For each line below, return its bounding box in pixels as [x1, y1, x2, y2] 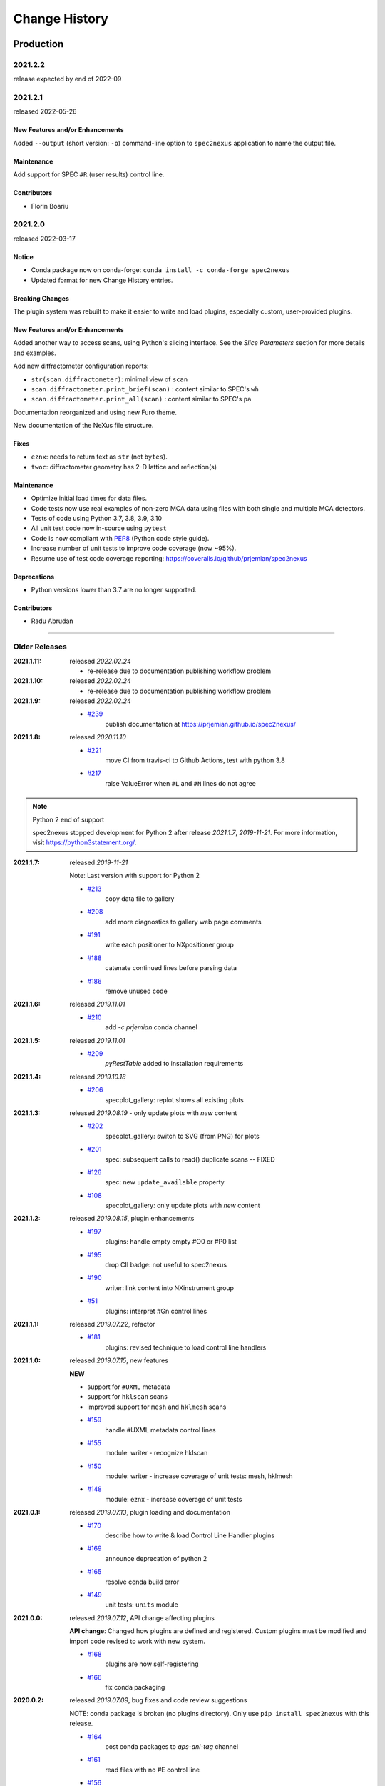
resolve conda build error [105, 1577, 180, 1586]
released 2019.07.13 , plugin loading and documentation [69, 1508, 231, 1517]
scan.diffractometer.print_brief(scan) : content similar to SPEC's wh [31, 384, 260, 393]
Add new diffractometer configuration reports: [13, 361, 149, 371]
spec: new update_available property [105, 1178, 225, 1187]
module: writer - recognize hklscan [105, 1449, 208, 1457]
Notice [13, 252, 34, 261]
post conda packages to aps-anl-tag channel [105, 1742, 239, 1751]
